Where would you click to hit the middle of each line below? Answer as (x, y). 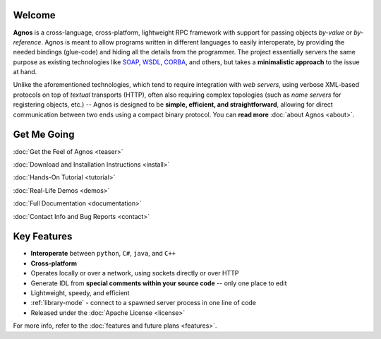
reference (27, 42)
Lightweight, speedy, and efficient (80, 292)
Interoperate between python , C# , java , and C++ (103, 254)
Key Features (43, 237)
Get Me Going (44, 135)
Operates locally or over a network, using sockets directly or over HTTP (135, 273)
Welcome (34, 15)
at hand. (25, 72)
